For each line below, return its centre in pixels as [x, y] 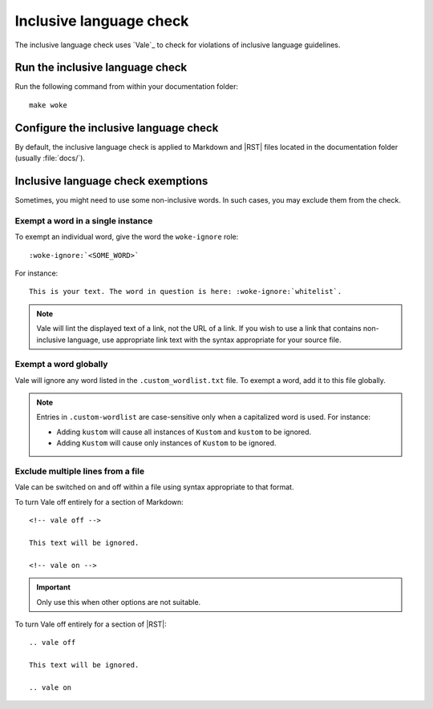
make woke [48, 105]
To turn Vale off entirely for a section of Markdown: [99, 502]
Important [54, 587]
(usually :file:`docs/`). [50, 158]
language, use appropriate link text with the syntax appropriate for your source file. [204, 340]
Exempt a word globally [61, 365]
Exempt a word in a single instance [84, 220]
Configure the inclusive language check [117, 128]
